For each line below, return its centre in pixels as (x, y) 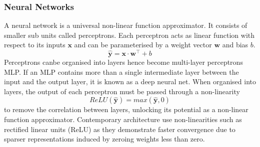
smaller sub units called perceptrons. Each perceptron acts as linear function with (129, 35)
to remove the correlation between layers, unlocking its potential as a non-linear (126, 109)
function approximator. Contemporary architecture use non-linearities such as (123, 119)
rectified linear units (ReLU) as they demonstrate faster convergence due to (120, 129)
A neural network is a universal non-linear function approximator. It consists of (126, 25)
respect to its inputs (35, 45)
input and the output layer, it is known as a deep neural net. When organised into (130, 81)
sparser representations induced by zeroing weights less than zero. (104, 139)
